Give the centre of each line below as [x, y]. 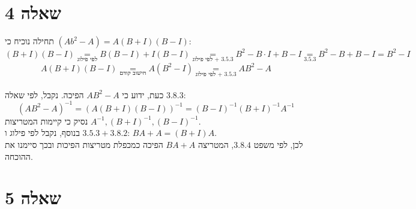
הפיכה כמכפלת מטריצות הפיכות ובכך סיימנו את [84, 144]
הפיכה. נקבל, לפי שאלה [44, 94]
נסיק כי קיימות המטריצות [47, 121]
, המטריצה [216, 144]
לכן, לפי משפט [278, 144]
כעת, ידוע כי [143, 94]
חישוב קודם [133, 73]
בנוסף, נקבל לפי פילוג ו [42, 133]
